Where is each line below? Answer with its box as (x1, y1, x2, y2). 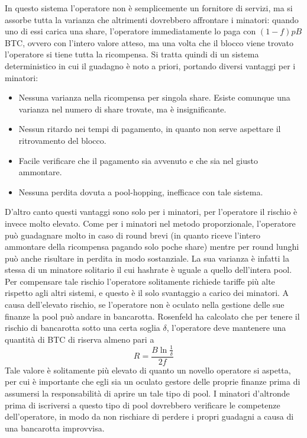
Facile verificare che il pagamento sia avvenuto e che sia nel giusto (18, 154, 258, 166)
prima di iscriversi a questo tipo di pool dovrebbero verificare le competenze (5, 398, 280, 411)
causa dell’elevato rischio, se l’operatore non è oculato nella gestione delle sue (5, 298, 285, 311)
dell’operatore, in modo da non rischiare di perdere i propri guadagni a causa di (5, 410, 294, 423)
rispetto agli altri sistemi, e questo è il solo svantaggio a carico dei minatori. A (5, 286, 289, 299)
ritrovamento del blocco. (18, 134, 106, 146)
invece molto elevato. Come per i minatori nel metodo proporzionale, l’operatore (5, 217, 296, 229)
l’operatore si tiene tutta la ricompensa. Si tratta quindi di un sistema (5, 48, 259, 60)
